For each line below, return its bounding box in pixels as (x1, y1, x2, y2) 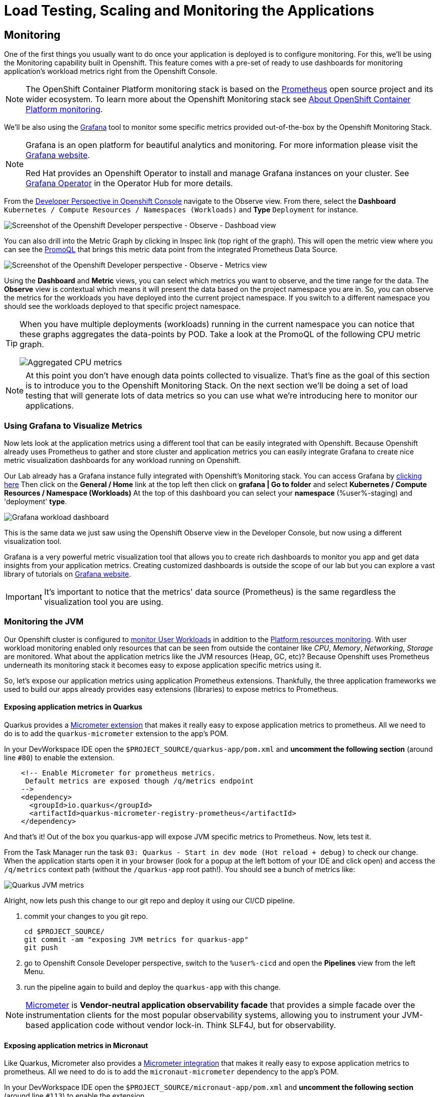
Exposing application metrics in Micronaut (4, 1041, 148, 1050)
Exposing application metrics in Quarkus (4, 702, 143, 712)
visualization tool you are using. (44, 596, 164, 607)
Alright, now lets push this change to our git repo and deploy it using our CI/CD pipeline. (4, 896, 295, 905)
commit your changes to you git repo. (24, 911, 148, 920)
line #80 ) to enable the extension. (4, 753, 115, 762)
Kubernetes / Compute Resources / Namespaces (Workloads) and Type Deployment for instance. (4, 205, 358, 214)
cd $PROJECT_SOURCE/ (24, 927, 105, 935)
